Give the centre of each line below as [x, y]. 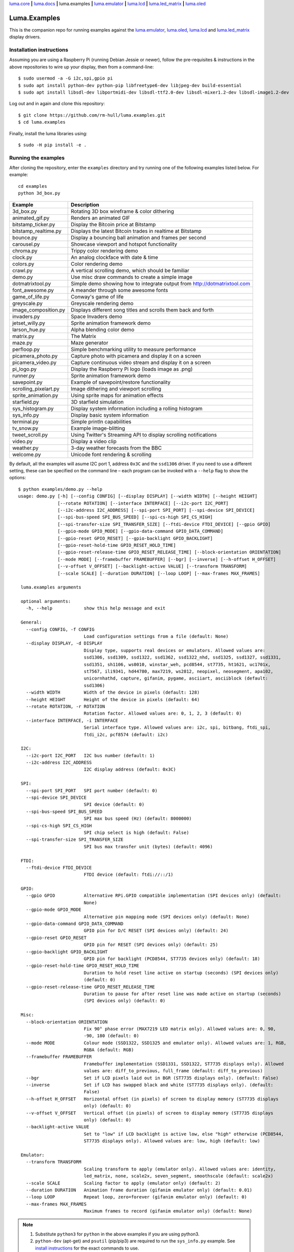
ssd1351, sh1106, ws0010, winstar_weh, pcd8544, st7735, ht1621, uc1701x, [177, 664]
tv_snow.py [25, 428]
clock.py [22, 257]
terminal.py [25, 422]
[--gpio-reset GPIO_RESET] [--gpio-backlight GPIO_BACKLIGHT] [135, 538]
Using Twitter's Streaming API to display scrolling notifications [144, 435]
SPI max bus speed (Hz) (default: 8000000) [138, 819]
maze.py [22, 343]
